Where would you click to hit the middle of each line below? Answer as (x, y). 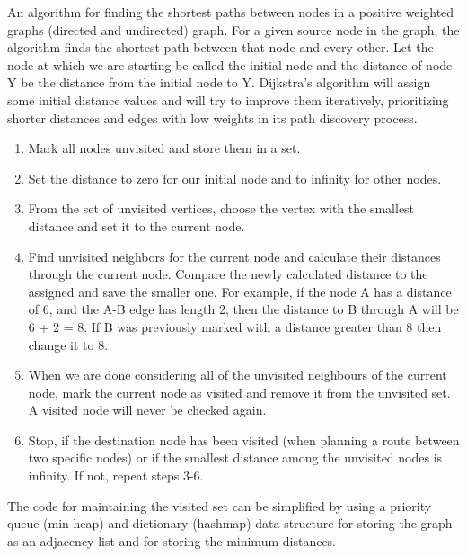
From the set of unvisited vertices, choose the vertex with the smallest (221, 208)
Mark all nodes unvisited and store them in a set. (164, 148)
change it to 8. (68, 344)
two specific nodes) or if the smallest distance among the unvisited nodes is (235, 457)
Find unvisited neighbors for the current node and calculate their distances (234, 256)
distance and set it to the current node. (137, 225)
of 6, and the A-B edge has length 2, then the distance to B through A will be (243, 309)
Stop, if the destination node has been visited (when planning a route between (244, 439)
